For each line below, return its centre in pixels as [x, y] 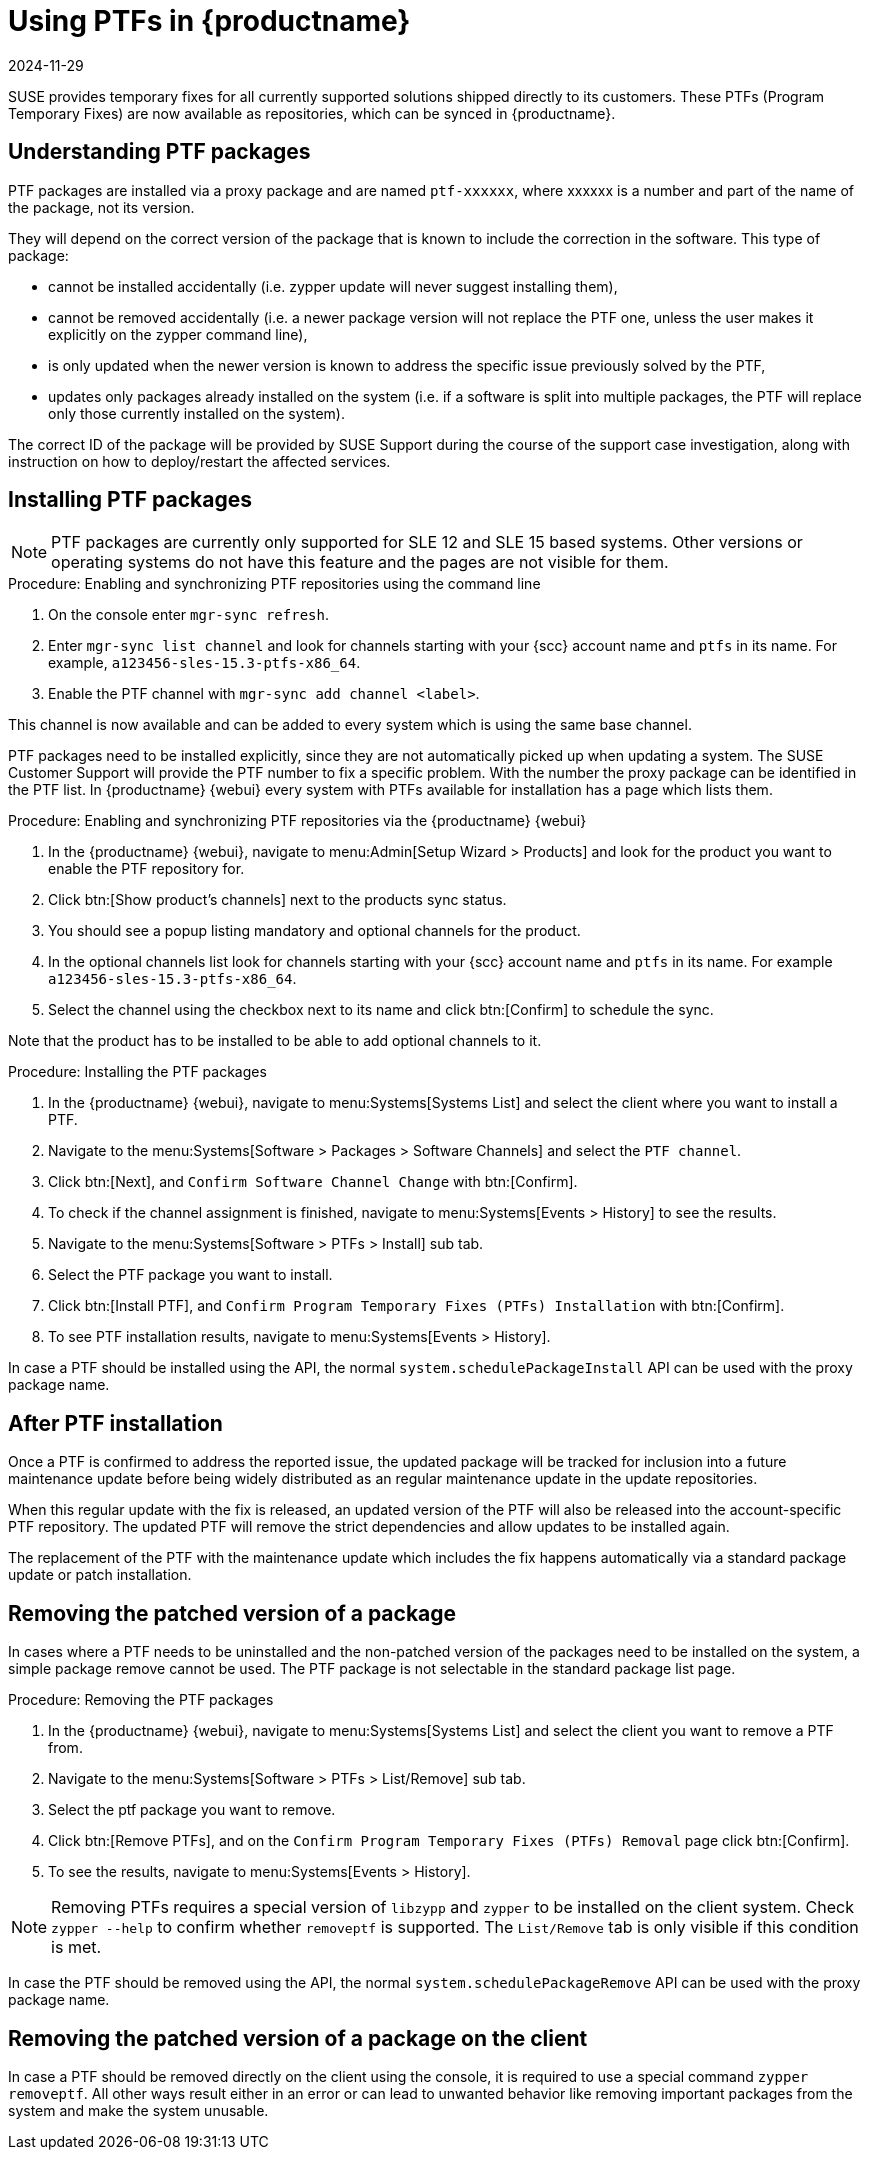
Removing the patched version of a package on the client [298, 2038]
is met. [76, 1947]
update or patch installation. [100, 1575]
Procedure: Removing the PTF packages [141, 1700]
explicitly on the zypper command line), [178, 334]
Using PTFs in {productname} [209, 21]
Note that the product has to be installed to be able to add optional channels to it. [275, 1041]
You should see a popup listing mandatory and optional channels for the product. [314, 931]
